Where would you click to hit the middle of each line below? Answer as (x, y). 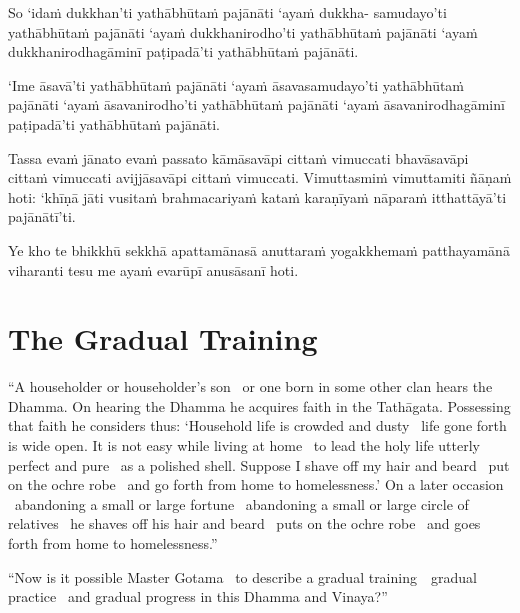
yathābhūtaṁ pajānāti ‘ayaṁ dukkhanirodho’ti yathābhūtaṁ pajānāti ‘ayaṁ (243, 31)
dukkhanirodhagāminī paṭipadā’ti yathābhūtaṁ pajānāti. (183, 51)
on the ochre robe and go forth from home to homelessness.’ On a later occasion (256, 484)
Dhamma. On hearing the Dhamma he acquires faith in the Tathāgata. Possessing (259, 405)
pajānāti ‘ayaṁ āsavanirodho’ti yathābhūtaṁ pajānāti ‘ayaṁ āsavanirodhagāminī (256, 104)
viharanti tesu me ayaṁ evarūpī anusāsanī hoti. (153, 269)
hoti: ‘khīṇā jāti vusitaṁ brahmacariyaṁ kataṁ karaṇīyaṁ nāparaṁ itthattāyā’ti (257, 196)
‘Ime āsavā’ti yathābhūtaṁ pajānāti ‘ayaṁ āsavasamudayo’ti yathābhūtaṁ (236, 84)
